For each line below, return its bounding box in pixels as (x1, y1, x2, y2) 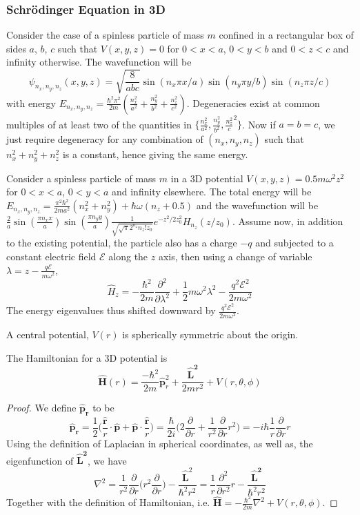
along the (108, 249, 148, 264)
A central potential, (6, 327, 89, 342)
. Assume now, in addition (232, 213, 343, 228)
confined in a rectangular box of (219, 28, 354, 42)
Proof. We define (6, 400, 77, 415)
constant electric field (6, 249, 97, 264)
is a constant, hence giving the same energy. (62, 147, 248, 162)
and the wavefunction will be (196, 197, 319, 212)
